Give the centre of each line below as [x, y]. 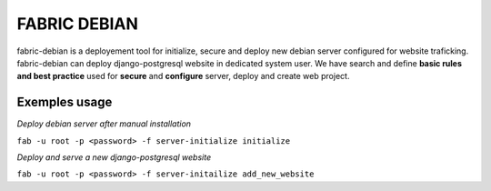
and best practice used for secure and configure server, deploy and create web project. [183, 76]
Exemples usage [65, 102]
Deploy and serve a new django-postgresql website [114, 157]
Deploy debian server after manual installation [104, 124]
